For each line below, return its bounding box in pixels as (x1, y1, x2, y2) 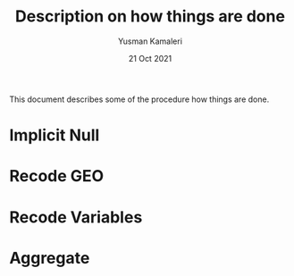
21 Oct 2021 (128, 53, 172, 63)
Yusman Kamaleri (117, 36, 183, 46)
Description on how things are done (14, 6, 286, 27)
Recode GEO (9, 166, 105, 187)
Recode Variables (9, 207, 143, 227)
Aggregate (9, 247, 90, 268)
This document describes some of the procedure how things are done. (9, 94, 270, 105)
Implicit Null (9, 125, 100, 146)
